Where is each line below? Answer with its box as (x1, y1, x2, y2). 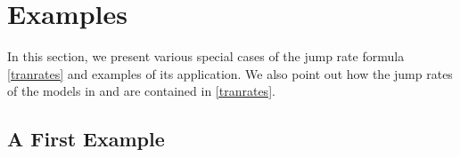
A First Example (7, 125, 165, 153)
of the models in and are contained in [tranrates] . (7, 82, 275, 100)
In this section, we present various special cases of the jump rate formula (7, 47, 405, 66)
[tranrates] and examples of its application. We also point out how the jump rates (7, 64, 453, 82)
